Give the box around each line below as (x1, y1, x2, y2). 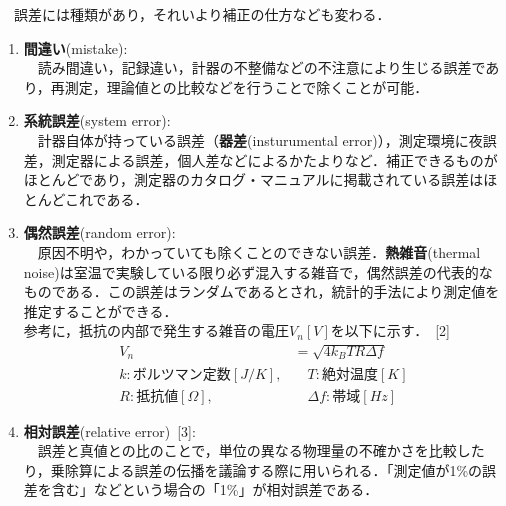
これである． (64, 188, 149, 209)
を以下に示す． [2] (330, 320, 451, 341)
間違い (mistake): (23, 37, 128, 58)
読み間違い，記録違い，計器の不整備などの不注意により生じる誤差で (37, 57, 486, 78)
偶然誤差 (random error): (23, 222, 176, 243)
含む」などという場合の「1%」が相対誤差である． (51, 479, 379, 500)
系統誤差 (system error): (23, 110, 171, 131)
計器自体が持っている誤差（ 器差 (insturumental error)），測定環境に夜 (37, 129, 483, 150)
